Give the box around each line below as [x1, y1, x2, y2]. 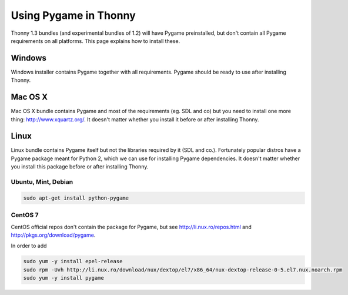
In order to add [11, 242, 47, 250]
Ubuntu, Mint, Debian [11, 177, 73, 185]
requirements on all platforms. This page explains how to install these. [11, 37, 180, 44]
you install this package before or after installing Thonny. [11, 163, 149, 170]
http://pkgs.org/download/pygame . [11, 231, 96, 238]
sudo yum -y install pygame [23, 274, 104, 281]
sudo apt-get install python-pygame [23, 194, 129, 201]
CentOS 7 [11, 211, 39, 219]
